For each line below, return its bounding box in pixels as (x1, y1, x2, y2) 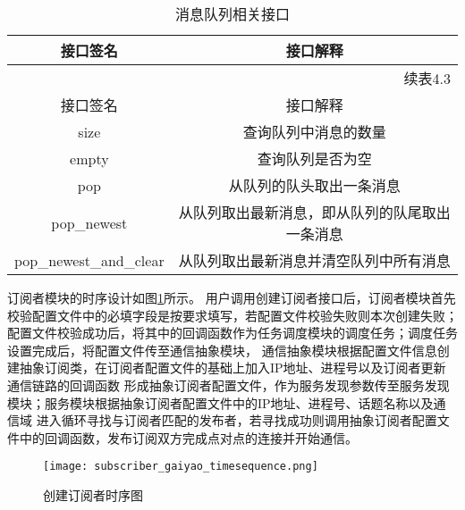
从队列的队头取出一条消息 (228, 175, 401, 196)
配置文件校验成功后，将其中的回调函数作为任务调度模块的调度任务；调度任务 (7, 323, 458, 342)
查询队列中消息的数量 (242, 121, 386, 142)
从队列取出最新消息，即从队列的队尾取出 (178, 202, 451, 222)
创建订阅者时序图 (43, 486, 143, 504)
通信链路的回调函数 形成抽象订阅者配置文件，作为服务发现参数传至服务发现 (7, 375, 450, 394)
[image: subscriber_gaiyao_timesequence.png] (43, 460, 318, 473)
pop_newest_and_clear (14, 249, 165, 271)
